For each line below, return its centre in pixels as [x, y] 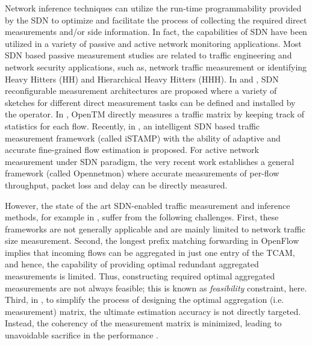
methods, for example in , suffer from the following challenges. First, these [142, 217]
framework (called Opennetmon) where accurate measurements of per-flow [142, 173]
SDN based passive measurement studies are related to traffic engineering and [148, 55]
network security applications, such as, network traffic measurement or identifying [156, 67]
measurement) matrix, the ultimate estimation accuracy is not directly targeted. [153, 311]
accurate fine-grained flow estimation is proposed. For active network [132, 150]
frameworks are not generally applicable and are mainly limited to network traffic [155, 228]
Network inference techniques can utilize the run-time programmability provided [153, 8]
